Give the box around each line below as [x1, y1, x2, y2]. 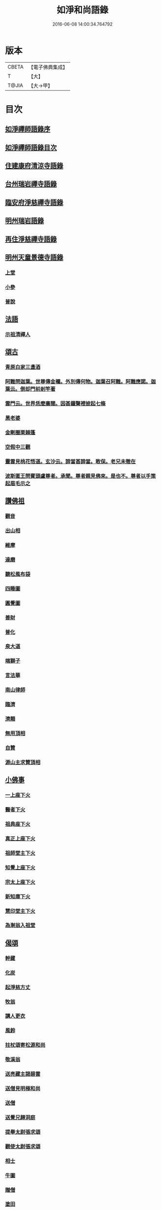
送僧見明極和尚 [5, 1085, 41, 1092]
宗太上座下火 [5, 878, 36, 885]
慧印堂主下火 [5, 907, 36, 914]
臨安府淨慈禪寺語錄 [5, 198, 63, 206]
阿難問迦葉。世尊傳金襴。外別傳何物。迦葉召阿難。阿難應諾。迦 [5, 378, 156, 385]
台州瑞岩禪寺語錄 [5, 180, 57, 188]
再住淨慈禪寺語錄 [5, 235, 57, 243]
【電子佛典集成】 [28, 64, 68, 71]
